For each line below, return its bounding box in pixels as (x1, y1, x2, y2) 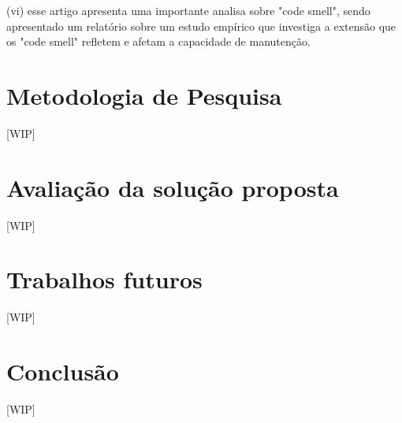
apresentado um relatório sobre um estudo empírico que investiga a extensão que (6, 17, 396, 34)
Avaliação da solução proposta (6, 171, 339, 203)
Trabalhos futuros (6, 263, 203, 295)
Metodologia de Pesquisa (6, 79, 282, 111)
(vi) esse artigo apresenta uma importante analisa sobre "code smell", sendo (6, 2, 370, 18)
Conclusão (6, 355, 119, 388)
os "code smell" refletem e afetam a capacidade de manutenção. (6, 33, 311, 50)
